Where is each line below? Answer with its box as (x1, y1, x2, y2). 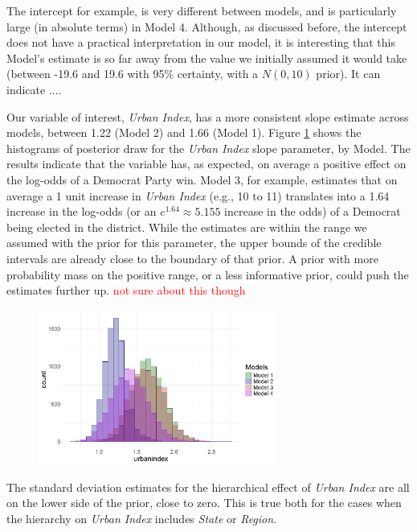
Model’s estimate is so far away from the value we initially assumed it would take (6, 49, 407, 66)
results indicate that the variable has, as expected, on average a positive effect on (6, 155, 407, 172)
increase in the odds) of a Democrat (224, 203, 401, 220)
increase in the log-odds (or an (6, 203, 157, 220)
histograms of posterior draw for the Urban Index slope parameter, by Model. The (6, 139, 411, 156)
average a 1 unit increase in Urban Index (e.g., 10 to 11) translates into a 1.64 (6, 187, 390, 204)
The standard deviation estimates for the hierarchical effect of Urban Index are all (6, 478, 410, 495)
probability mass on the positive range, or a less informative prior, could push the (6, 266, 409, 282)
